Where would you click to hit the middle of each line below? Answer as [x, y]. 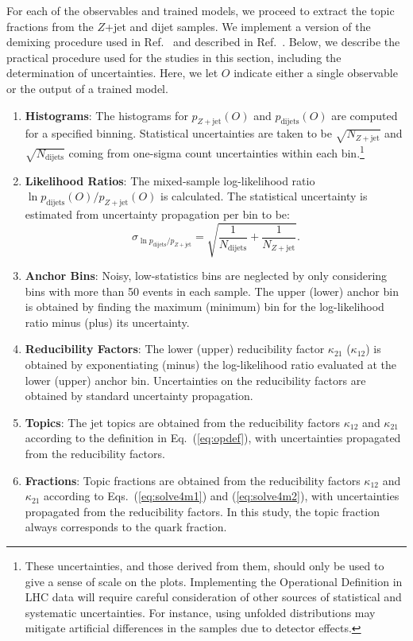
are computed [365, 115]
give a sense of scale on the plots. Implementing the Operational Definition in [214, 581]
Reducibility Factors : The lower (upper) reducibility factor [175, 349]
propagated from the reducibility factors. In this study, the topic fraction [202, 511]
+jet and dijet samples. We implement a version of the [238, 26]
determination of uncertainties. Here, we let [112, 73]
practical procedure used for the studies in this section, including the [174, 57]
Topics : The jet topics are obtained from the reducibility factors [183, 422]
